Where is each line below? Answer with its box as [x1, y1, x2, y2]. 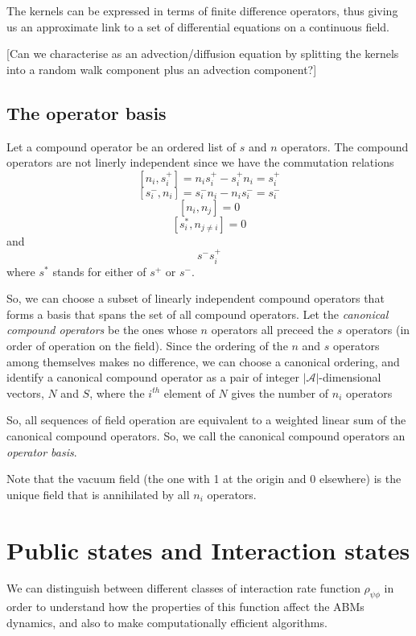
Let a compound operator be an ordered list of [6, 138, 237, 155]
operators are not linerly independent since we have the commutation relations [6, 154, 394, 171]
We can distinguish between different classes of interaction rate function [6, 580, 360, 597]
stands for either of [52, 262, 146, 279]
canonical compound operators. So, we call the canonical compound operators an [6, 427, 406, 444]
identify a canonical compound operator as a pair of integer [6, 369, 299, 386]
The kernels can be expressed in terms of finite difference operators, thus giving [6, 2, 398, 19]
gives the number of [231, 384, 329, 401]
